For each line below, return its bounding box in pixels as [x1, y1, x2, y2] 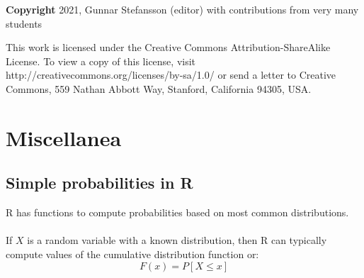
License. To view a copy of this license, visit [6, 53, 196, 68]
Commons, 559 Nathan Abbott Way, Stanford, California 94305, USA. [6, 81, 312, 96]
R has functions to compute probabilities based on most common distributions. [6, 205, 349, 220]
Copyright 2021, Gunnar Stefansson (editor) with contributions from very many [6, 2, 359, 16]
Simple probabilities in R [6, 172, 193, 194]
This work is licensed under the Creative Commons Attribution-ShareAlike [6, 40, 331, 55]
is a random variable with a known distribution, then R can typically [27, 233, 327, 248]
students [6, 16, 42, 30]
